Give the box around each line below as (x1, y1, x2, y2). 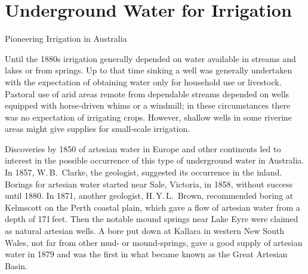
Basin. (5, 259, 27, 272)
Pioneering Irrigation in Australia (5, 32, 127, 45)
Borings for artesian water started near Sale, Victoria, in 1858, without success (5, 177, 293, 190)
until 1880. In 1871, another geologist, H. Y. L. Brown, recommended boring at (5, 189, 294, 202)
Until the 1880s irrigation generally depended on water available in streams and (5, 52, 296, 64)
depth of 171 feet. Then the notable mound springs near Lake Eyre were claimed (5, 213, 298, 225)
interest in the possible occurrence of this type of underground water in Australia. (5, 154, 304, 167)
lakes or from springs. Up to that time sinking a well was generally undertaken (5, 64, 292, 76)
